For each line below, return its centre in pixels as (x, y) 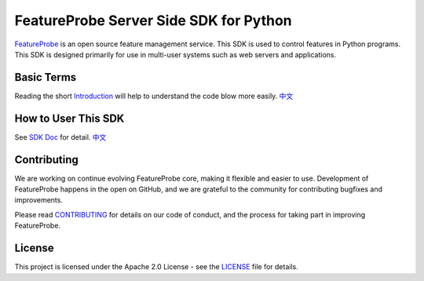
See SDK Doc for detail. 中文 (60, 137)
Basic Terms (46, 77)
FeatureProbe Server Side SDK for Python (153, 20)
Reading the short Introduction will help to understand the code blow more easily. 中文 (154, 96)
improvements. (38, 200)
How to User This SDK (69, 118)
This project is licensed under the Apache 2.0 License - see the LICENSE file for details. (156, 267)
